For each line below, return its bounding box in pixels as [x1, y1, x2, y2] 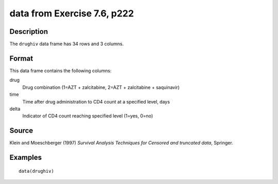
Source [9, 126, 33, 135]
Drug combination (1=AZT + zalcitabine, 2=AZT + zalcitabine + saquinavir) [22, 84, 180, 90]
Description [9, 27, 48, 36]
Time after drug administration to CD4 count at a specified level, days [22, 98, 170, 105]
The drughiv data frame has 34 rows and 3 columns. [9, 41, 124, 47]
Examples [9, 153, 42, 162]
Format [9, 54, 33, 63]
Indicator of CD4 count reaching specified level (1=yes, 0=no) [22, 113, 153, 119]
